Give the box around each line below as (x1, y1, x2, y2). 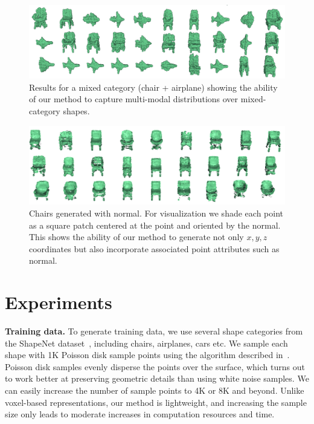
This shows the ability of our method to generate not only (29, 230, 244, 243)
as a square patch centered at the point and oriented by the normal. (29, 218, 281, 231)
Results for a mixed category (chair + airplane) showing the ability (29, 80, 278, 93)
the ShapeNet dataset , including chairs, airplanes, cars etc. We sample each (5, 336, 288, 349)
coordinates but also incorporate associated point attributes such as (29, 242, 280, 255)
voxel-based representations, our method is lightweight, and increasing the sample (5, 396, 307, 408)
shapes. (63, 104, 90, 117)
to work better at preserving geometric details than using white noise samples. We (5, 372, 309, 385)
